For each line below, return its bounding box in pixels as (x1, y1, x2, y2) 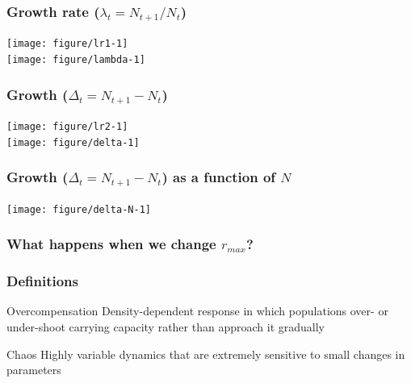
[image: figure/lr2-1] (6, 120, 128, 132)
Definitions (6, 271, 78, 291)
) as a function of (161, 167, 276, 187)
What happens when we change (6, 234, 216, 254)
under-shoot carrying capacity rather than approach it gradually (6, 318, 325, 335)
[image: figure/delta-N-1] (6, 203, 151, 215)
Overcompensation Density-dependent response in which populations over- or (6, 302, 388, 319)
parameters (6, 361, 61, 378)
